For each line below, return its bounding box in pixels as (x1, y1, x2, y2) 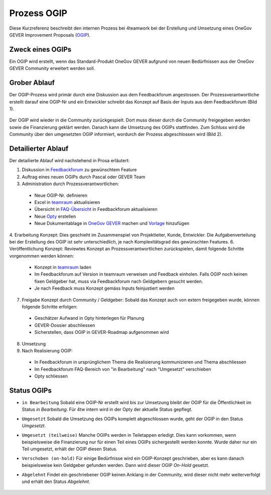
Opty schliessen (34, 373, 68, 379)
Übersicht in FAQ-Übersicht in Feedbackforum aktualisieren (34, 206, 158, 212)
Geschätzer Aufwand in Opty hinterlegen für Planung (34, 315, 145, 321)
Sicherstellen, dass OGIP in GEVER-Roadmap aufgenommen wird (34, 329, 169, 335)
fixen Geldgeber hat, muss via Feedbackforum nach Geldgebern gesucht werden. (34, 278, 203, 284)
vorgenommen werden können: (9, 253, 74, 259)
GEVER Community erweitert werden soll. (9, 65, 95, 71)
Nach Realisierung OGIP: (22, 347, 73, 353)
